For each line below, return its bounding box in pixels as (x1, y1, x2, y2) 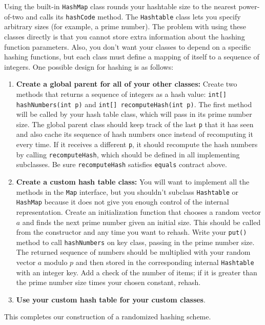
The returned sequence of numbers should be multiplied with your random (16, 247, 251, 257)
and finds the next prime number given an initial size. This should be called (22, 216, 261, 227)
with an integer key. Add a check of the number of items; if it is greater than (16, 267, 257, 277)
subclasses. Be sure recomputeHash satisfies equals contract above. (16, 159, 227, 170)
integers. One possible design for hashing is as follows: (4, 61, 174, 72)
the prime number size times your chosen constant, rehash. (16, 277, 201, 288)
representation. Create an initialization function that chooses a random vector (16, 206, 261, 217)
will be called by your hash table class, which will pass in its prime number (16, 109, 252, 119)
